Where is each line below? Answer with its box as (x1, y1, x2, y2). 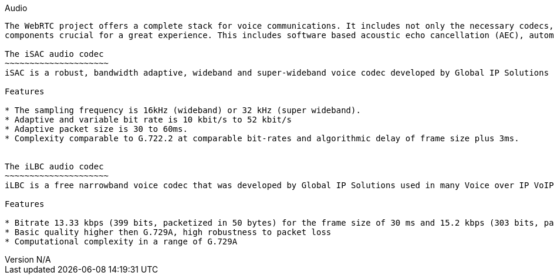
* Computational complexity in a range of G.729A (5, 237, 238, 246)
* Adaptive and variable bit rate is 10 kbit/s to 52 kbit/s (5, 115, 292, 124)
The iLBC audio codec (5, 162, 104, 171)
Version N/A (5, 254, 51, 264)
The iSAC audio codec (5, 49, 104, 59)
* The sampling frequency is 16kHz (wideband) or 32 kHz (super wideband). (5, 106, 361, 115)
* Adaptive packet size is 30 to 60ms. (5, 124, 188, 134)
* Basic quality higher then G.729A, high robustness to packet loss (5, 227, 332, 237)
